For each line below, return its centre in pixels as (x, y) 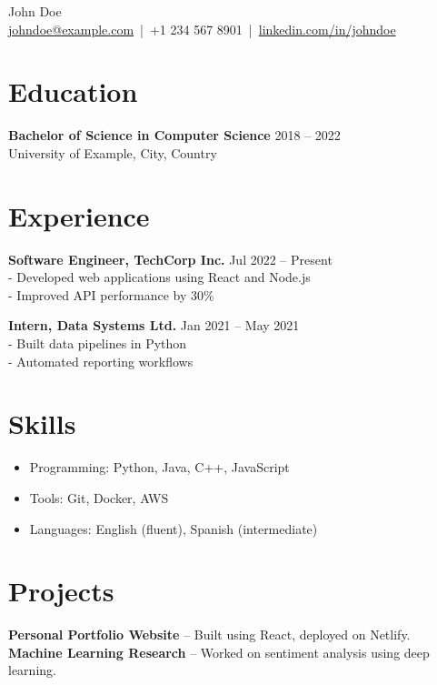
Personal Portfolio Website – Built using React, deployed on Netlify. (209, 635)
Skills (42, 423)
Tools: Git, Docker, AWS (99, 497)
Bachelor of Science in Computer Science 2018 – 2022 (174, 135)
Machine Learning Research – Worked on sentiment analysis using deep (219, 652)
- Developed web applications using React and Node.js (159, 277)
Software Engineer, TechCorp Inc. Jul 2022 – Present (170, 259)
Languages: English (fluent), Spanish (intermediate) (174, 528)
